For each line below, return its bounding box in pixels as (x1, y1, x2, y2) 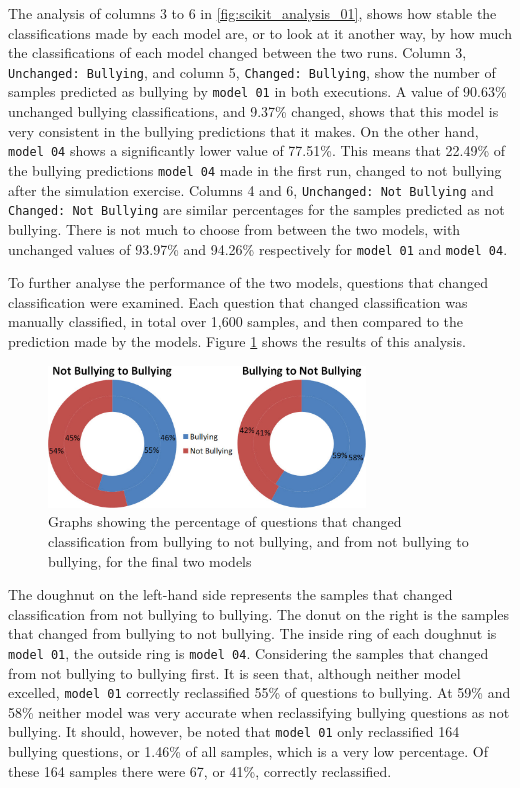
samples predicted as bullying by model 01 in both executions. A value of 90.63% (8, 81, 507, 102)
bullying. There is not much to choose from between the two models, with (8, 218, 461, 239)
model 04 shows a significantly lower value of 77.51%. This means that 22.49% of (8, 140, 506, 161)
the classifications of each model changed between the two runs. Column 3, (8, 42, 467, 63)
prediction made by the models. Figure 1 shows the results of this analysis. (8, 330, 466, 351)
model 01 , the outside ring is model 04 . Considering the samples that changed (8, 642, 489, 663)
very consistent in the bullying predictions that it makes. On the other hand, (8, 120, 479, 141)
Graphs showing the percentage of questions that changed (48, 511, 402, 532)
